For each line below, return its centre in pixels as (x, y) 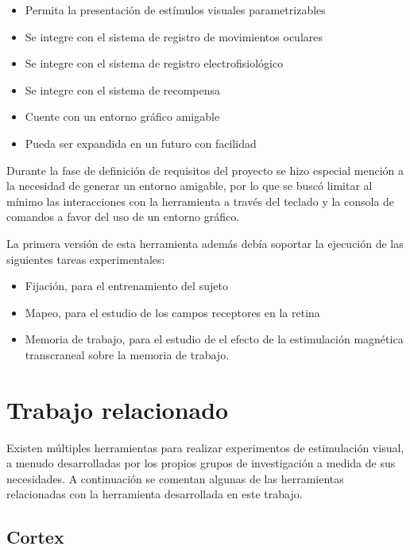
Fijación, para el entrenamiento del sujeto (126, 286)
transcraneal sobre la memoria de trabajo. (127, 354)
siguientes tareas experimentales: (86, 259)
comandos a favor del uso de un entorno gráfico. (123, 217)
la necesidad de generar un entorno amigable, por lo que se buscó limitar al (190, 186)
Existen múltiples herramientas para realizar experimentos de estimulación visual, (205, 447)
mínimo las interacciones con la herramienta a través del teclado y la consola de (201, 201)
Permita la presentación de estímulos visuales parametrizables (175, 10)
